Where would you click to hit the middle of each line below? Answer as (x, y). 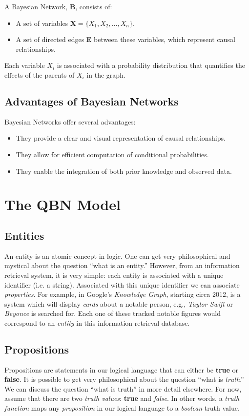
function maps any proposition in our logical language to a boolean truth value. (122, 408)
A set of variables (42, 23)
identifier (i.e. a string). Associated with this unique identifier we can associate (122, 284)
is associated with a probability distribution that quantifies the (151, 65)
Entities (24, 235)
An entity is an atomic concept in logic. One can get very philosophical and (117, 256)
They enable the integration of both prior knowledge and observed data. (124, 171)
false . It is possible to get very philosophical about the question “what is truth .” (124, 379)
